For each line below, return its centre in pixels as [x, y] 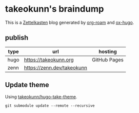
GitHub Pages [108, 59]
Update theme [27, 85]
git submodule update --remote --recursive [50, 106]
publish [17, 38]
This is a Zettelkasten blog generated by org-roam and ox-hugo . [69, 22]
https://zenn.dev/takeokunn [56, 68]
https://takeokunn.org [49, 59]
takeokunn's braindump [54, 9]
